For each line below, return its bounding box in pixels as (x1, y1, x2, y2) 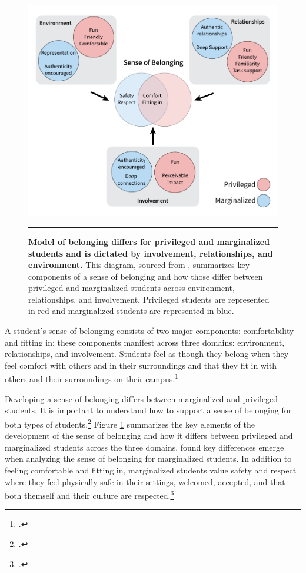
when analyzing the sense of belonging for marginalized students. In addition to (5, 452, 292, 465)
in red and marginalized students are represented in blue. (28, 304, 234, 317)
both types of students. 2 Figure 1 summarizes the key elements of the (5, 416, 255, 430)
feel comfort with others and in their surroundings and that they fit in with (5, 359, 277, 371)
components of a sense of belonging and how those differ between (28, 270, 263, 282)
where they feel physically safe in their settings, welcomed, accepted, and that (5, 475, 285, 488)
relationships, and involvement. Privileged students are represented (28, 293, 270, 305)
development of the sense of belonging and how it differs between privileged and (5, 429, 293, 442)
